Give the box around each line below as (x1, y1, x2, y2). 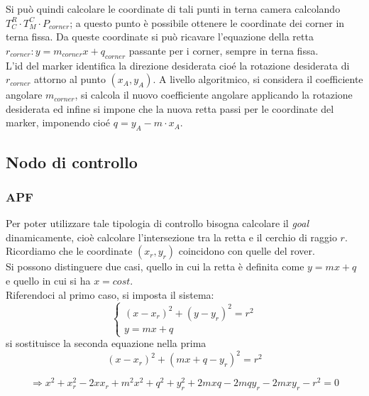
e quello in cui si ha (6, 273, 91, 287)
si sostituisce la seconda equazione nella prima (6, 336, 206, 351)
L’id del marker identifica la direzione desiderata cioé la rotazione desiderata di (6, 57, 350, 72)
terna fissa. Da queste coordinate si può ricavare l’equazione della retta (6, 29, 314, 44)
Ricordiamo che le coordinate (6, 243, 133, 258)
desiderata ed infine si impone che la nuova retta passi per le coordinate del (6, 101, 334, 116)
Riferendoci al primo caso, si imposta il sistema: (6, 287, 214, 302)
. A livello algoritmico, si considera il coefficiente (153, 72, 363, 87)
